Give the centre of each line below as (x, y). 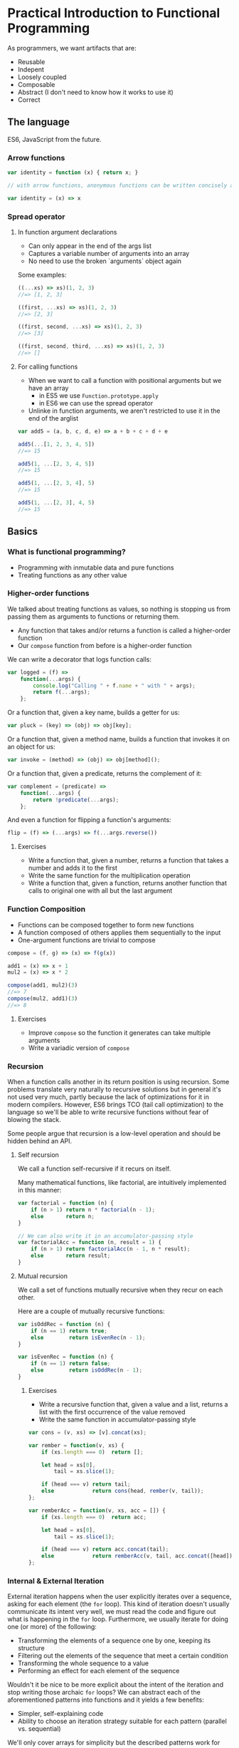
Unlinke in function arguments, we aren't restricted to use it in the (124, 411)
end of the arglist (53, 418)
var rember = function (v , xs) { (76, 1445)
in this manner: (39, 1190)
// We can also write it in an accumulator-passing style (105, 1236)
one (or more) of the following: (52, 1627)
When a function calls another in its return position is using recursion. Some (118, 1082)
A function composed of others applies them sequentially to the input (119, 932)
